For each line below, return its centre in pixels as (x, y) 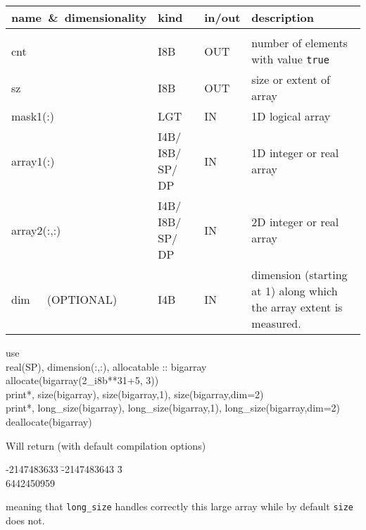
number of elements (299, 43)
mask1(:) (33, 116)
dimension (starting (299, 275)
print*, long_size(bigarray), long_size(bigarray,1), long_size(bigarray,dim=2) (173, 408)
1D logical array (291, 116)
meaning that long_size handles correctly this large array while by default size (180, 506)
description (283, 17)
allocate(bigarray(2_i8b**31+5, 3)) (82, 380)
